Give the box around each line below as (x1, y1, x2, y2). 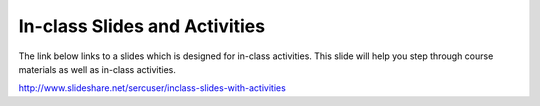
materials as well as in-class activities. (18, 63, 177, 75)
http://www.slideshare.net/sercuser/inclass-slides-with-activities (18, 82, 287, 94)
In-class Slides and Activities (18, 15, 265, 37)
